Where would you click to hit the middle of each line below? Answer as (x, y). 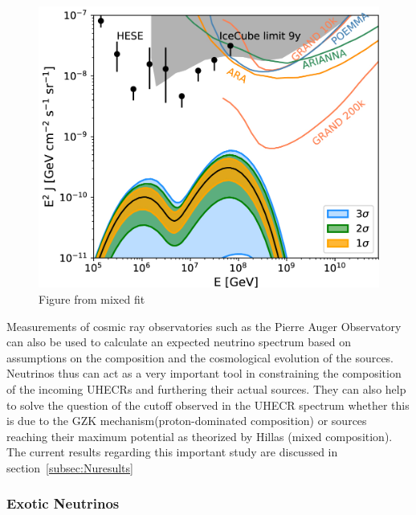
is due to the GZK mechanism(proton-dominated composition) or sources (187, 421)
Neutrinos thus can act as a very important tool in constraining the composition (204, 373)
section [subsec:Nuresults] (70, 467)
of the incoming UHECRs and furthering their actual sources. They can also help (206, 388)
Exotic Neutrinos (63, 503)
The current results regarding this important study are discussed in (172, 452)
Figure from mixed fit (92, 299)
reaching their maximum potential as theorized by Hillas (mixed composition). (200, 436)
